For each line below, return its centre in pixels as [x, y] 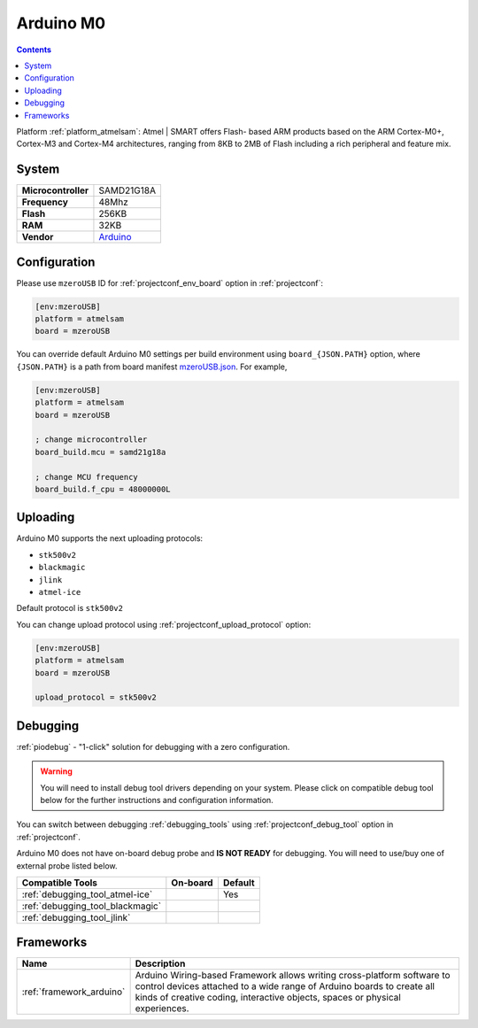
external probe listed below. [67, 866]
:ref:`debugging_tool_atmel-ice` [87, 894]
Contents [34, 50]
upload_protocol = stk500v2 [96, 698]
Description [160, 963]
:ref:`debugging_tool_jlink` [76, 917]
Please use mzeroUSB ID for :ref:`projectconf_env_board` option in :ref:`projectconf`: [170, 282]
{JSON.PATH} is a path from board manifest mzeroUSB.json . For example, [152, 367]
